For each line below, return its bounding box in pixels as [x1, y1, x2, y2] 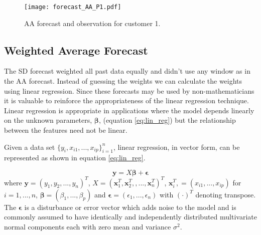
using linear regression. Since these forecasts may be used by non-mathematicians [4, 85, 254, 96]
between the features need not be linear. [4, 125, 127, 135]
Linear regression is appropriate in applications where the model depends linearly [4, 105, 254, 115]
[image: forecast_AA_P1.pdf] [24, 4, 121, 11]
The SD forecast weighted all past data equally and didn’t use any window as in [4, 66, 250, 76]
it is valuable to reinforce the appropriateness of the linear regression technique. [4, 95, 249, 106]
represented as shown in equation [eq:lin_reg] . [4, 152, 146, 163]
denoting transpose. [195, 189, 256, 199]
